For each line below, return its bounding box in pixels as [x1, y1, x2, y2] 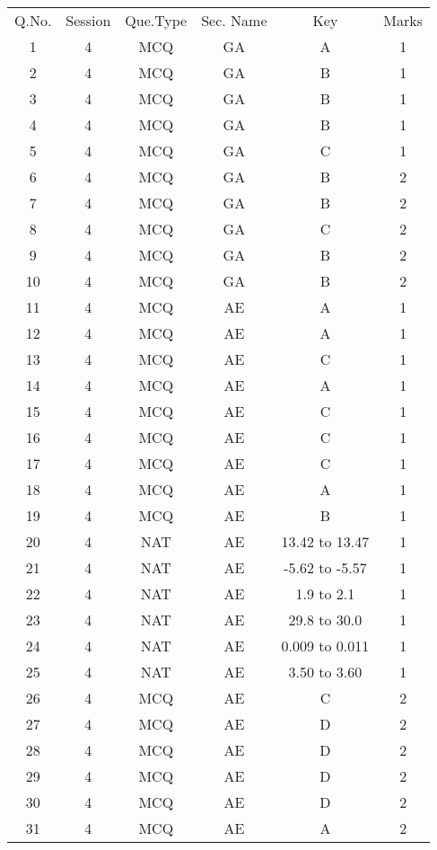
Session [66, 10, 111, 31]
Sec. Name [201, 10, 267, 31]
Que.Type [125, 10, 188, 31]
